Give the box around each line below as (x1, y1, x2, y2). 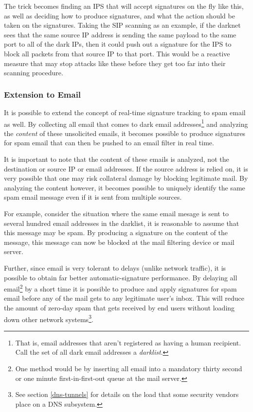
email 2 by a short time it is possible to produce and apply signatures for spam (4, 282, 237, 293)
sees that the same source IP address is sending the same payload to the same (4, 29, 236, 39)
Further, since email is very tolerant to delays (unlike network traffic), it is (4, 262, 226, 273)
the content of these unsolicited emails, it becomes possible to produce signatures (4, 128, 246, 138)
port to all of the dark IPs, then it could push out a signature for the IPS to (4, 39, 232, 49)
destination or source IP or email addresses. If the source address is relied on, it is (4, 163, 248, 173)
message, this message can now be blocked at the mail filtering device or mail (4, 237, 235, 247)
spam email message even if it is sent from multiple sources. (4, 192, 182, 202)
